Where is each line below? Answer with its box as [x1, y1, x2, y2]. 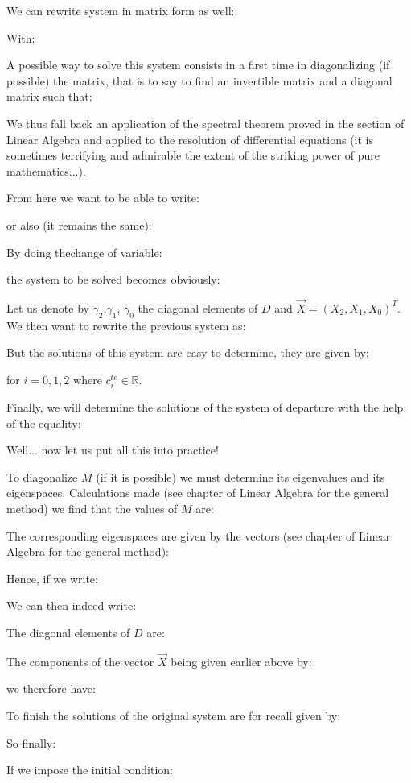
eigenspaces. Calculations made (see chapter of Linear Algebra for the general [6, 484, 389, 501]
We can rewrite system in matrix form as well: [6, 2, 235, 19]
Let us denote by [6, 299, 89, 316]
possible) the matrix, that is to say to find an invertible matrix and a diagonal [6, 72, 393, 89]
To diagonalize [6, 468, 78, 485]
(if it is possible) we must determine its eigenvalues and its [96, 468, 385, 485]
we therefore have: [6, 680, 96, 697]
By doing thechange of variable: [6, 243, 162, 260]
